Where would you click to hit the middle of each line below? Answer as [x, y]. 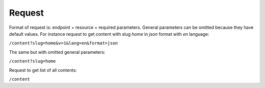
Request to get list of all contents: [43, 70]
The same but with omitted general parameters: [57, 52]
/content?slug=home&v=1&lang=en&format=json [64, 43]
